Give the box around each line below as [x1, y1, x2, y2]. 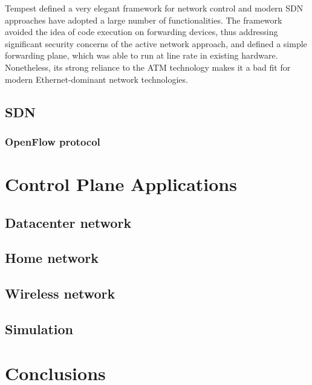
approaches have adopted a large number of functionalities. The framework [5, 13, 282, 26]
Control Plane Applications [5, 171, 237, 196]
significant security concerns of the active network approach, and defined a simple [5, 37, 307, 50]
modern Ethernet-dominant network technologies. [5, 73, 188, 85]
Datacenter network [5, 213, 132, 231]
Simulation [5, 319, 74, 338]
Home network [5, 248, 99, 267]
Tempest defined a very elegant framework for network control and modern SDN [5, 2, 304, 14]
